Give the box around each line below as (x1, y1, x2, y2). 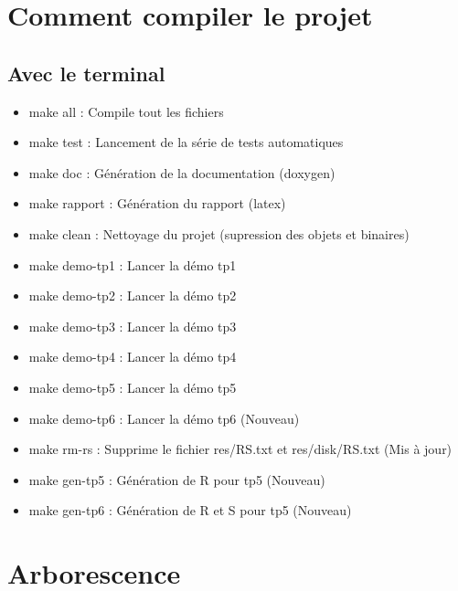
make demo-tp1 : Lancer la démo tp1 (28, 255, 237, 274)
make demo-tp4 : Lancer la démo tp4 (28, 347, 237, 366)
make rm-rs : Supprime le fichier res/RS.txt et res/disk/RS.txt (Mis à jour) (28, 439, 453, 459)
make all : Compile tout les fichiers (28, 101, 224, 121)
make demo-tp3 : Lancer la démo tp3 (28, 316, 237, 335)
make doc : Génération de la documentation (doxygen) (28, 163, 336, 182)
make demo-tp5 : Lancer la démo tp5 (28, 377, 237, 396)
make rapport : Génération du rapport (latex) (28, 194, 286, 213)
